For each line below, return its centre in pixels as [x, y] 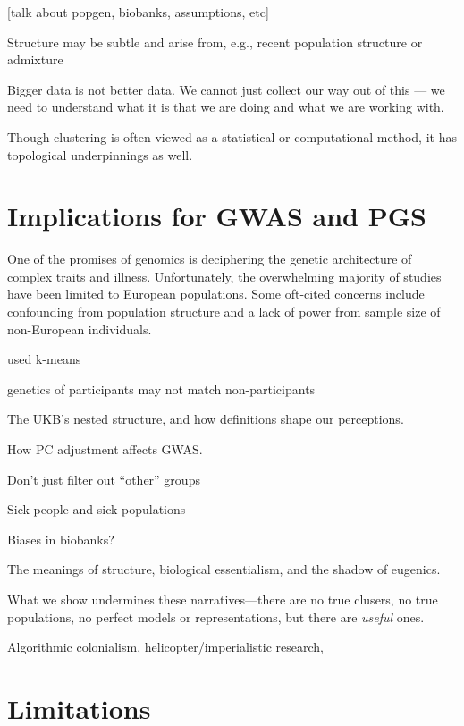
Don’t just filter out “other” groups [104, 479]
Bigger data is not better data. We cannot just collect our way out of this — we [226, 89]
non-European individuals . [80, 329]
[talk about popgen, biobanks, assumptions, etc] [138, 12]
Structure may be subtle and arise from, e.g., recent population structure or [215, 42]
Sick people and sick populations [97, 509]
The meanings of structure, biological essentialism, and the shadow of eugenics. [224, 569]
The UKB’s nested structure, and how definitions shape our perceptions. [206, 419]
